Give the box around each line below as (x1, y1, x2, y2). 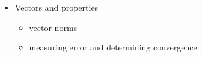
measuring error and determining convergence (29, 41, 197, 53)
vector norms (29, 21, 78, 33)
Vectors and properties (14, 1, 99, 13)
